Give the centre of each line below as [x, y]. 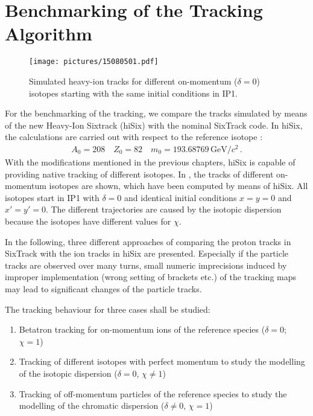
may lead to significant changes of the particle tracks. [103, 288]
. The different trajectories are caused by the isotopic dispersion [163, 209]
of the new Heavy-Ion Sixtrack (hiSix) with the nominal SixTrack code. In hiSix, [154, 125]
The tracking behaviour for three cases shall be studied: [108, 309]
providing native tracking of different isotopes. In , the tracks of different [139, 174]
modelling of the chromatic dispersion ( [92, 405]
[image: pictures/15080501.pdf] [94, 62]
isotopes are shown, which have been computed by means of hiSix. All [179, 186]
